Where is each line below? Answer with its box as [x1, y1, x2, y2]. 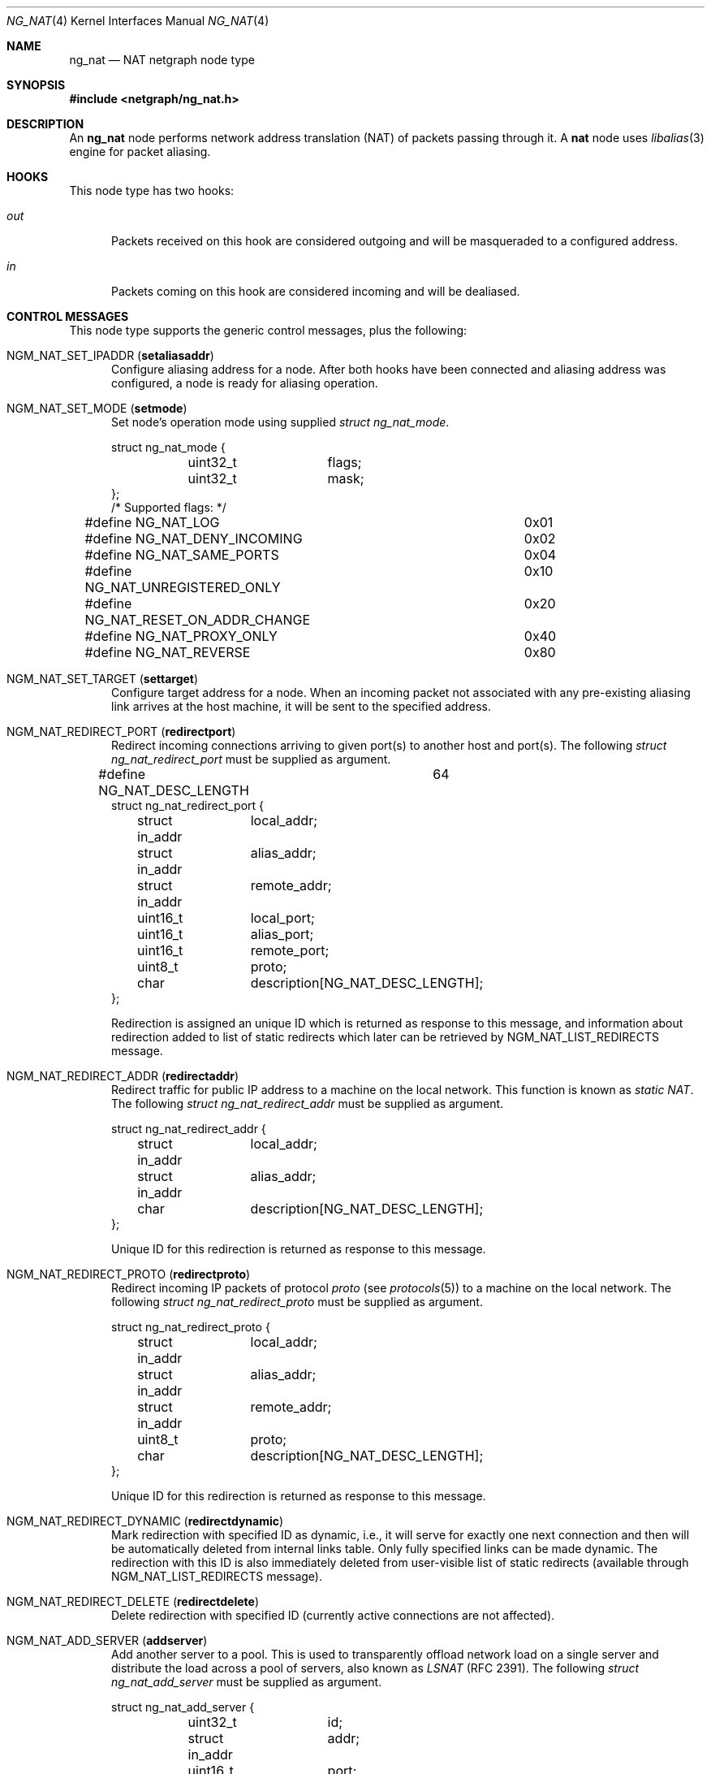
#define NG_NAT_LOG [84, 514, 220, 530]
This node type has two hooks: [69, 184, 235, 197]
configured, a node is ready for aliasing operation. [111, 376, 378, 390]
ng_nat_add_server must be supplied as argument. [111, 1675, 382, 1689]
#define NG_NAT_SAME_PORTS [84, 547, 279, 563]
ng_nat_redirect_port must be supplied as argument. [111, 752, 391, 766]
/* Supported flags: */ [111, 500, 226, 514]
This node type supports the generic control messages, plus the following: [69, 323, 468, 337]
